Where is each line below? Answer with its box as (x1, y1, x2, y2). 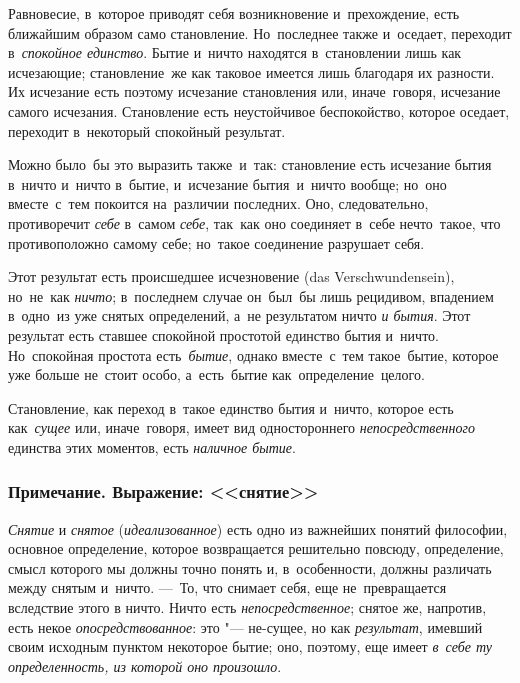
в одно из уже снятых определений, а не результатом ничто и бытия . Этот (8, 305, 471, 326)
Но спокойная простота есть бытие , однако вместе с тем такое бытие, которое (8, 344, 499, 365)
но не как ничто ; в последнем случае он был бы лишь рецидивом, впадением (8, 285, 494, 306)
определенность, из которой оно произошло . (8, 655, 282, 676)
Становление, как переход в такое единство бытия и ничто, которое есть (8, 397, 454, 418)
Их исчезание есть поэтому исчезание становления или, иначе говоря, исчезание (8, 81, 501, 102)
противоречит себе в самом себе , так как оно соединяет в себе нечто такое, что (8, 212, 501, 233)
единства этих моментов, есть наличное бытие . (8, 436, 296, 457)
